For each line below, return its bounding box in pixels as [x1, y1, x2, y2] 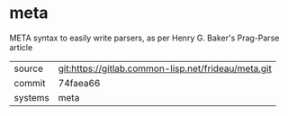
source [13, 62, 43, 75]
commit [13, 76, 46, 89]
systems [13, 91, 49, 103]
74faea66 [58, 76, 101, 89]
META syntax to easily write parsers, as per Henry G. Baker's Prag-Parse [9, 32, 280, 43]
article [9, 41, 33, 52]
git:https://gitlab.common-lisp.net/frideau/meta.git [58, 62, 272, 75]
